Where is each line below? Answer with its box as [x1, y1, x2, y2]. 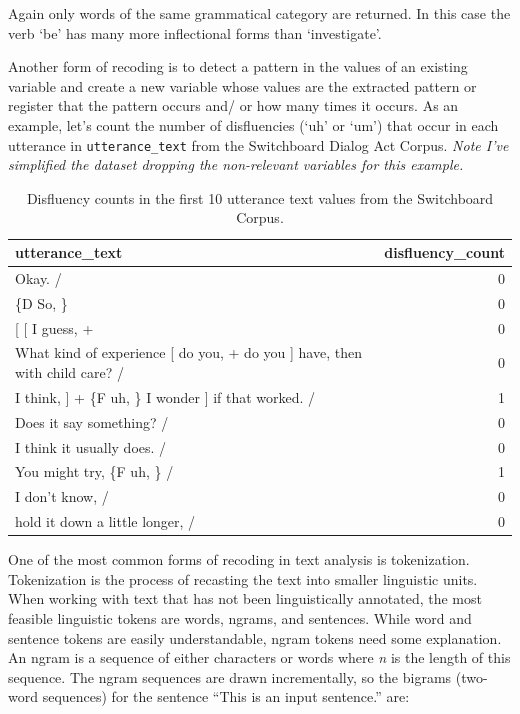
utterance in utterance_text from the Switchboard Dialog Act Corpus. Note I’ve [8, 134, 509, 155]
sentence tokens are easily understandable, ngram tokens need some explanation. [8, 627, 502, 648]
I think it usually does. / [15, 436, 167, 457]
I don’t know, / [15, 486, 109, 507]
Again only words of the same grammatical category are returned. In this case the [8, 3, 511, 23]
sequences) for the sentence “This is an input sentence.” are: [42, 686, 410, 707]
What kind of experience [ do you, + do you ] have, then [15, 342, 362, 363]
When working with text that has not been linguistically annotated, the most [8, 588, 482, 609]
